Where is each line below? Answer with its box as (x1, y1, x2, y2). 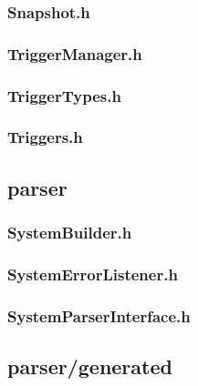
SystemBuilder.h (7, 221, 132, 244)
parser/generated (7, 352, 172, 381)
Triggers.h (7, 126, 83, 148)
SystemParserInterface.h (7, 304, 191, 327)
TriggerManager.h (7, 42, 142, 65)
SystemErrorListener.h (7, 262, 178, 285)
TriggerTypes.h (7, 84, 121, 107)
